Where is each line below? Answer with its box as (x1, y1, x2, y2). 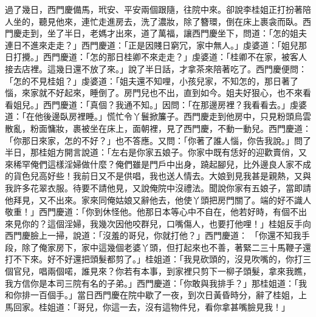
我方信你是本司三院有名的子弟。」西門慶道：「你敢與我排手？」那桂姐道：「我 (5, 276, 307, 289)
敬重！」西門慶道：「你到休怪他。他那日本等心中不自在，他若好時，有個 (5, 205, 290, 218)
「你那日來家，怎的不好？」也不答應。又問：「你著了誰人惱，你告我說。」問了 (5, 134, 311, 146)
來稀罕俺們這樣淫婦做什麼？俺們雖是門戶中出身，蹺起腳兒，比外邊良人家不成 (5, 157, 311, 170)
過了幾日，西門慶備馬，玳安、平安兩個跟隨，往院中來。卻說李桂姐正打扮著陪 (5, 3, 311, 15)
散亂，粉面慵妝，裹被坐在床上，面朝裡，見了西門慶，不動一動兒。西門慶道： (5, 121, 311, 134)
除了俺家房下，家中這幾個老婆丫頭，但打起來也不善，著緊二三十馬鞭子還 (21, 240, 311, 253)
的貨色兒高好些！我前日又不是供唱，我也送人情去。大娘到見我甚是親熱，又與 (5, 169, 311, 182)
